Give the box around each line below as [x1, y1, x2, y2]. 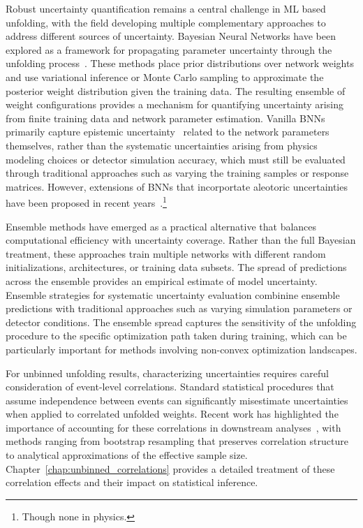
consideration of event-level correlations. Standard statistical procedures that [6, 379, 334, 394]
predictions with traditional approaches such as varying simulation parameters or [6, 301, 353, 316]
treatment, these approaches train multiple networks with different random [6, 246, 326, 261]
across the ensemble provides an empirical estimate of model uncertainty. [6, 273, 318, 288]
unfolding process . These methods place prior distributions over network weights [6, 56, 354, 71]
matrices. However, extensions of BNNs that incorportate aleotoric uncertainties [6, 179, 348, 193]
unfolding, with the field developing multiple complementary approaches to [6, 15, 326, 29]
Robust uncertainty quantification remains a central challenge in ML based [6, 1, 326, 15]
